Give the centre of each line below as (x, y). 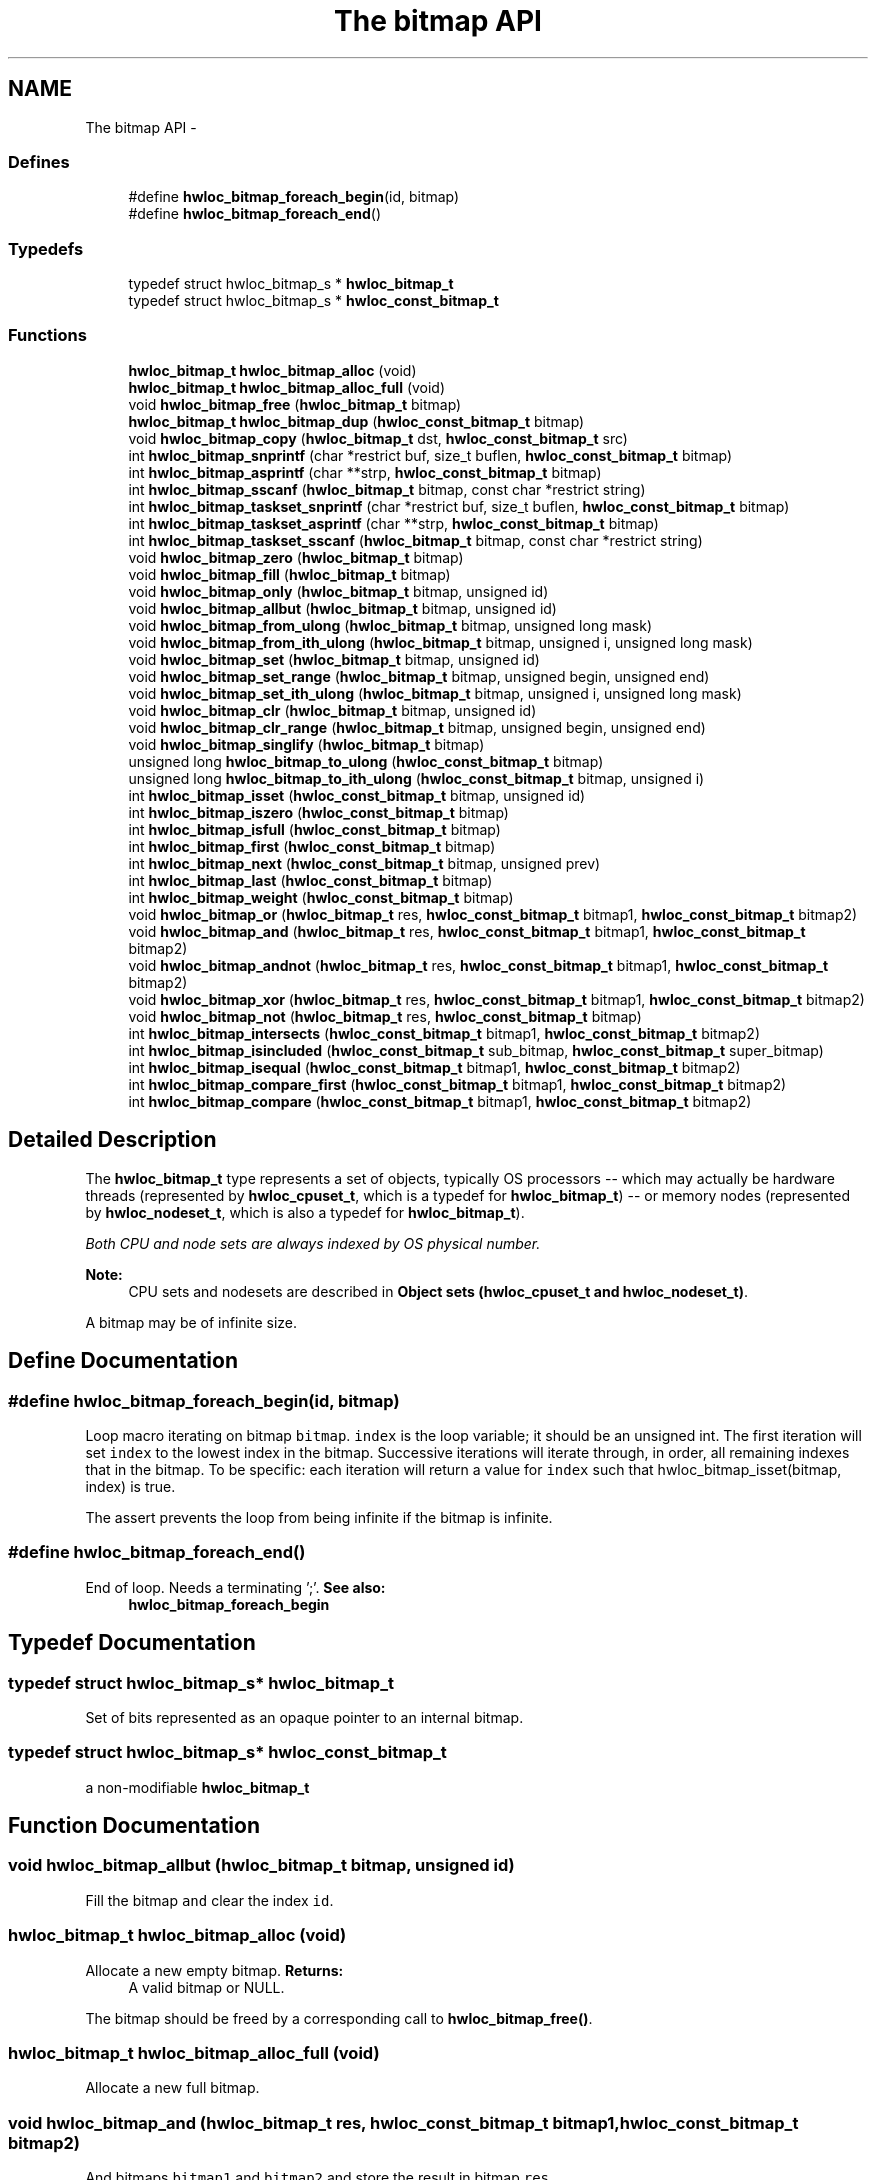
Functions (47, 335)
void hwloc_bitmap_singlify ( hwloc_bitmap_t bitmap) (306, 744)
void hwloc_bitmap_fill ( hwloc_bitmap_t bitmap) (289, 574)
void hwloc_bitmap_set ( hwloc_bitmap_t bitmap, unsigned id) (334, 659)
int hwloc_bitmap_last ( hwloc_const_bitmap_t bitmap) (310, 880)
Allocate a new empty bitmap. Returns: (214, 1970)
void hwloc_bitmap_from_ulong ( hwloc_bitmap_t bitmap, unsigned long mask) (390, 625)
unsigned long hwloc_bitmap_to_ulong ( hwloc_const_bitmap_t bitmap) (366, 761)
